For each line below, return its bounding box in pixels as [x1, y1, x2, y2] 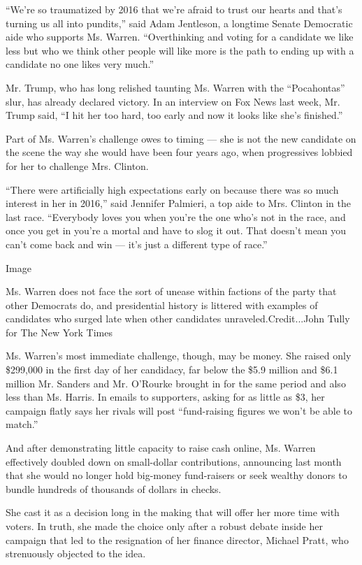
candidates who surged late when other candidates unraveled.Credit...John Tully [6, 311, 350, 326]
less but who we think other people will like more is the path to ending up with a [6, 43, 354, 57]
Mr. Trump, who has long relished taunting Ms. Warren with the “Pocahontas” [6, 80, 345, 94]
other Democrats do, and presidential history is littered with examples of [6, 297, 318, 312]
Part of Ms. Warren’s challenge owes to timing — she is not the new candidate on [6, 131, 356, 145]
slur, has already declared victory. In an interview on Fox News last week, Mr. [6, 94, 340, 108]
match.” [6, 417, 38, 431]
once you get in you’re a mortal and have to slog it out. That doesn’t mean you [6, 223, 347, 238]
